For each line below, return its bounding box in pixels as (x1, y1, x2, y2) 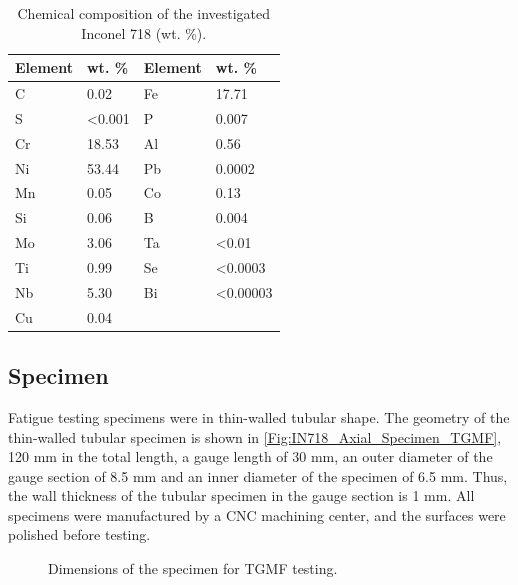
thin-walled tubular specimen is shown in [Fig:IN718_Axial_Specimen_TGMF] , (8, 426, 502, 447)
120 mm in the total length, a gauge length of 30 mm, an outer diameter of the (8, 446, 493, 467)
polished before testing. (8, 524, 151, 545)
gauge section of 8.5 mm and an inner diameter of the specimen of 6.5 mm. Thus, (8, 465, 508, 486)
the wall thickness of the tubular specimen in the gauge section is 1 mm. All (8, 485, 475, 506)
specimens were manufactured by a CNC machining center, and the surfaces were (8, 504, 506, 525)
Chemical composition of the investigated (17, 3, 271, 23)
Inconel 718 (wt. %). (81, 22, 207, 43)
